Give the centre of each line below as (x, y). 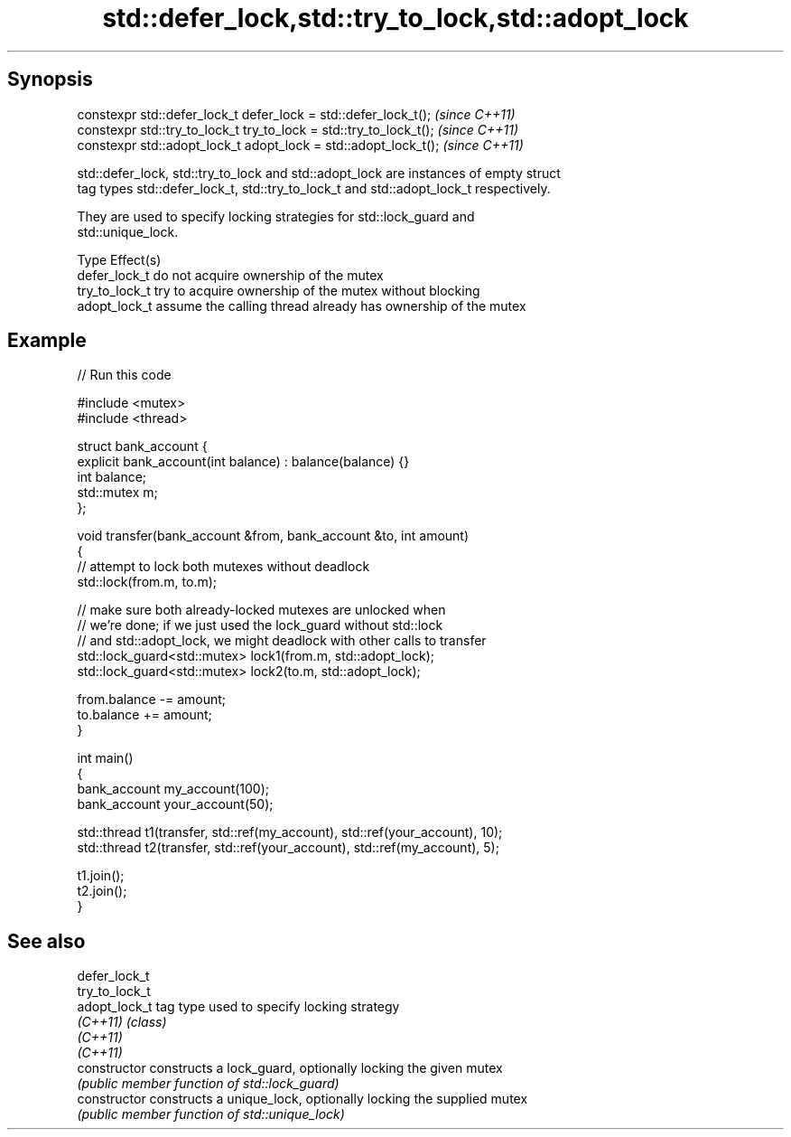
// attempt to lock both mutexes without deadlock (223, 567)
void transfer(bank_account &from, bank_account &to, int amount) (273, 536)
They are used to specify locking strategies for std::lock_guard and (276, 216)
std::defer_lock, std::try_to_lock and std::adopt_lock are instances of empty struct (319, 173)
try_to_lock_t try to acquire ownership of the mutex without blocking (279, 290)
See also (47, 941)
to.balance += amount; (144, 715)
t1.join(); (101, 876)
